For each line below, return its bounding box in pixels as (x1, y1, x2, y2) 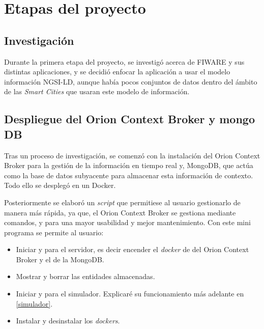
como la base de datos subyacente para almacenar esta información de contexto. (4, 170, 253, 180)
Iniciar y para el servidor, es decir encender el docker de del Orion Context (16, 244, 249, 255)
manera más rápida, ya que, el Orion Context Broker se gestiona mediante (4, 207, 236, 217)
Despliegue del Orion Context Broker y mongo (4, 111, 255, 127)
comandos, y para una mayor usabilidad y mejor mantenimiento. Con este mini (4, 217, 251, 228)
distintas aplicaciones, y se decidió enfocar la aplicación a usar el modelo (4, 66, 230, 77)
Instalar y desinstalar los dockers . (16, 315, 120, 326)
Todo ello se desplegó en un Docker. (4, 180, 116, 190)
